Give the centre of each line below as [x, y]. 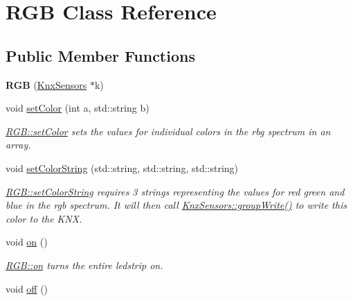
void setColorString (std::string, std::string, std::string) [122, 167]
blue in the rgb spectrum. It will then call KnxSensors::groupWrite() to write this [176, 205]
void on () [27, 242]
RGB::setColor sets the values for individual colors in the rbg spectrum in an [168, 131]
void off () [27, 288]
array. [18, 145]
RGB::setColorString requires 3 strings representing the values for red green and [175, 191]
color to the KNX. [44, 218]
